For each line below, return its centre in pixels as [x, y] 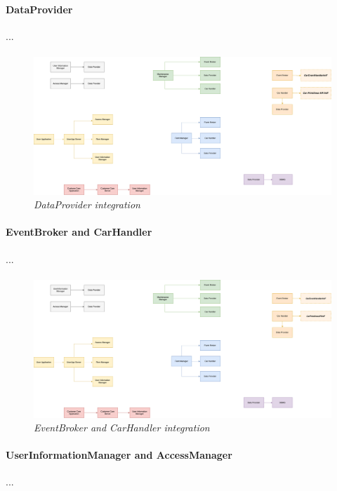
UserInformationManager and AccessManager [119, 455]
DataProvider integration [87, 204]
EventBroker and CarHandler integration [122, 428]
